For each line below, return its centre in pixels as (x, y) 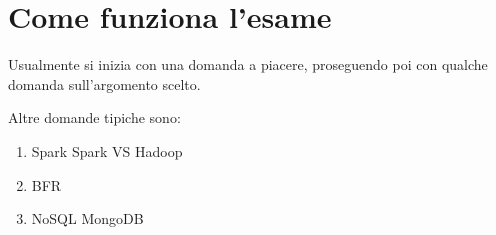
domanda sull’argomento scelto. (104, 83)
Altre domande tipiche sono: (94, 117)
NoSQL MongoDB (87, 218)
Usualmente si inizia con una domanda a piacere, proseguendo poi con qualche (248, 64)
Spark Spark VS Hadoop (107, 150)
